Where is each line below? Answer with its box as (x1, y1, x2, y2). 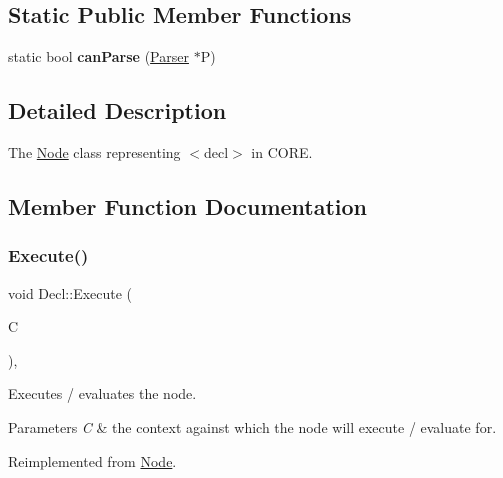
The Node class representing (8, 142, 181, 162)
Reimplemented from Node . (8, 450, 177, 471)
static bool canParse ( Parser (8, 46, 189, 67)
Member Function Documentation (8, 190, 368, 221)
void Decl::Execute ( (8, 282, 133, 303)
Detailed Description (8, 95, 227, 126)
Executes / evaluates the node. (8, 383, 197, 404)
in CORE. (251, 142, 313, 162)
